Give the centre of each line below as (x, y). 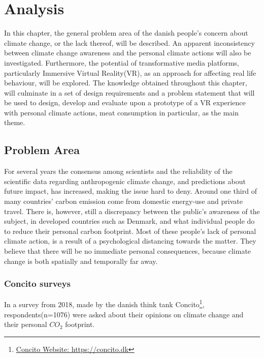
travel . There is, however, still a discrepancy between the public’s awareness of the (132, 211)
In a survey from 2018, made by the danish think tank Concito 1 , (104, 304)
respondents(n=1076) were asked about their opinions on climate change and (124, 314)
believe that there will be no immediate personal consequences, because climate (128, 251)
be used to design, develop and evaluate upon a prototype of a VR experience (125, 102)
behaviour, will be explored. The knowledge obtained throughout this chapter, (126, 83)
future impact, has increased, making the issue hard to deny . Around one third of (130, 191)
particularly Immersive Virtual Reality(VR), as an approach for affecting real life (130, 72)
